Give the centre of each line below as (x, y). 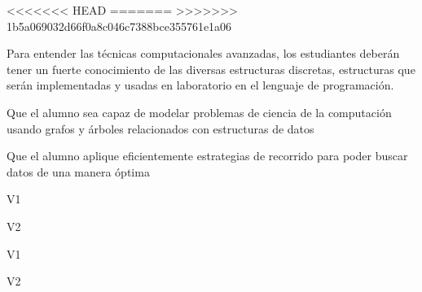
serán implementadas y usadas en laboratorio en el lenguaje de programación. (200, 85)
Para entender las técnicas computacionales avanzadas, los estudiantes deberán (203, 53)
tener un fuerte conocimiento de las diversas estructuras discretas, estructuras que (211, 69)
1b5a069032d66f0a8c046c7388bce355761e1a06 (119, 26)
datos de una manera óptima (78, 171)
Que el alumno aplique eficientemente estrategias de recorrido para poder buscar (207, 156)
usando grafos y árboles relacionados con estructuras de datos (160, 128)
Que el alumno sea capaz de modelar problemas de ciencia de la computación (199, 112)
